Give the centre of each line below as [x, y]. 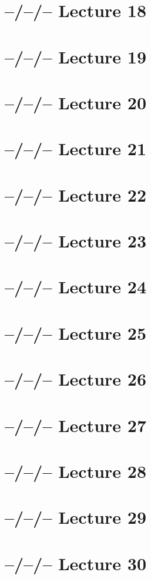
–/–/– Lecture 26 [76, 379]
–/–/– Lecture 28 [76, 471]
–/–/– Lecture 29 [76, 517]
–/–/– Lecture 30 [76, 563]
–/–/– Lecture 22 [76, 194]
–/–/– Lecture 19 [76, 56]
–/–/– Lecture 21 [76, 148]
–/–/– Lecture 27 [76, 425]
